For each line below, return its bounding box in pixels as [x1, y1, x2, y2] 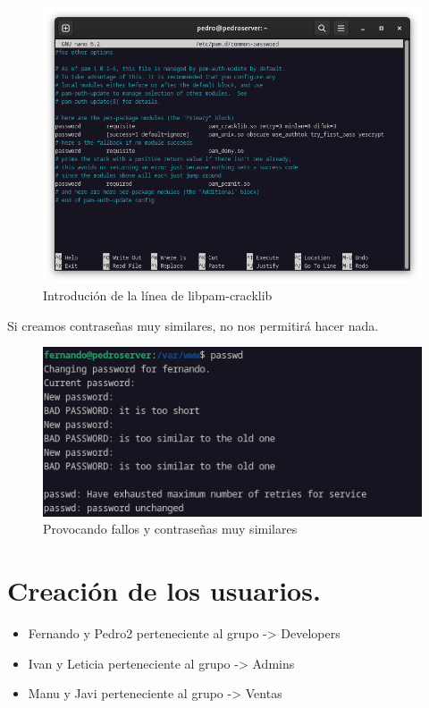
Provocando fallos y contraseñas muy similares [43, 519, 298, 538]
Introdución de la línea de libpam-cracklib [43, 286, 273, 305]
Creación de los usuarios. [7, 572, 321, 609]
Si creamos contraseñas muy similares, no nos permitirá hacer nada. [7, 316, 379, 334]
